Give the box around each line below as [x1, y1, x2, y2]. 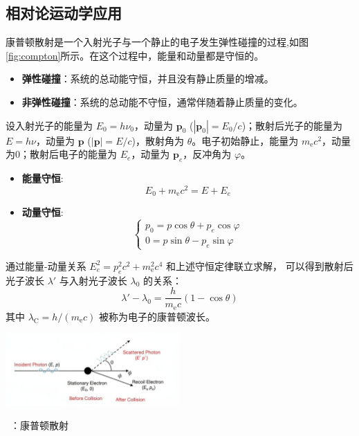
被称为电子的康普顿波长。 [99, 309, 216, 323]
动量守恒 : [21, 205, 64, 219]
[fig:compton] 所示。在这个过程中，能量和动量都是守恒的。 [6, 48, 264, 62]
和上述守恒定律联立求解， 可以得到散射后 [166, 258, 353, 273]
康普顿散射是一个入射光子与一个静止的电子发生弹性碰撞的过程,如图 [6, 35, 309, 49]
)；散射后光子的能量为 [241, 118, 343, 132]
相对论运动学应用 [6, 2, 122, 24]
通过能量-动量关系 [6, 258, 86, 273]
